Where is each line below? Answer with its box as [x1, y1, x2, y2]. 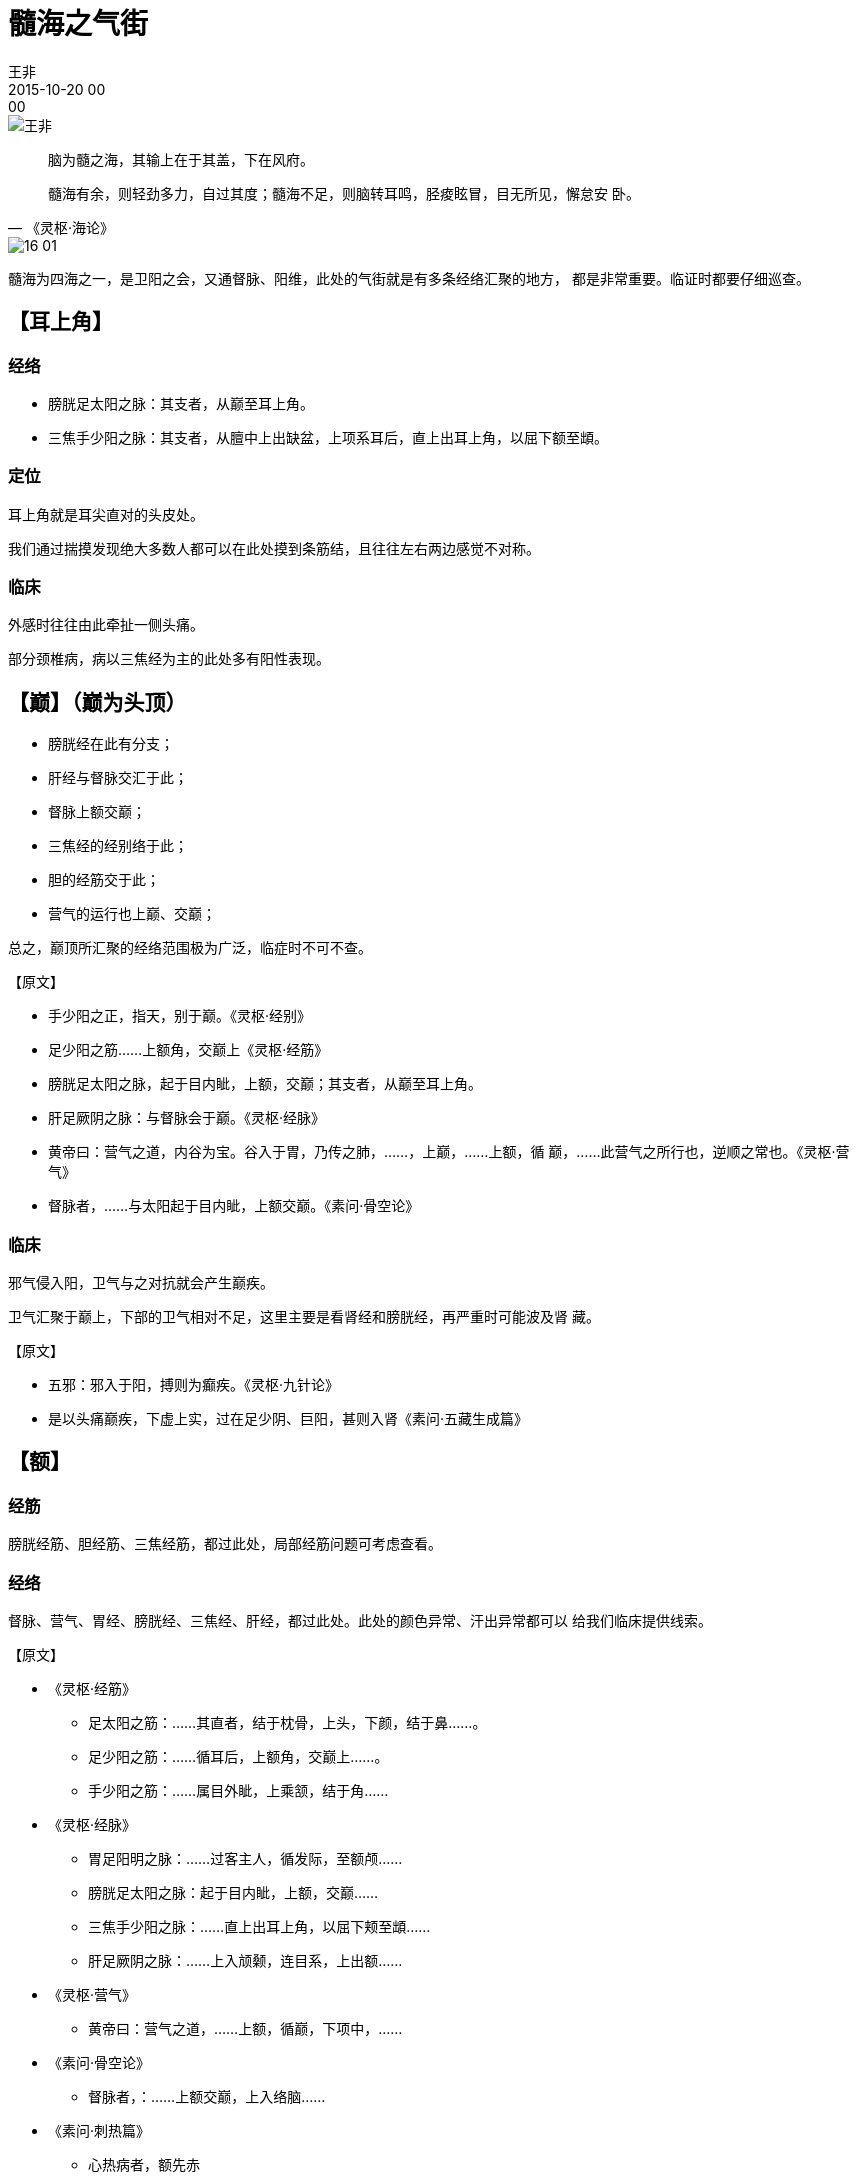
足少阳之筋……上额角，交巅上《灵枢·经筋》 [48, 1041, 329, 1059]
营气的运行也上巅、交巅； [48, 905, 216, 923]
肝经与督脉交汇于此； [48, 769, 188, 787]
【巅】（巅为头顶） [8, 689, 187, 715]
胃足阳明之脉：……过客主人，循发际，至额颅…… [88, 1850, 403, 1868]
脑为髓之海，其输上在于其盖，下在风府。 [48, 150, 314, 168]
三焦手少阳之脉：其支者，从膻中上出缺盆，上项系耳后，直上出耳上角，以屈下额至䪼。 [48, 428, 608, 446]
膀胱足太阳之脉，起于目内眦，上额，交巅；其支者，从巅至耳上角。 [48, 1075, 482, 1093]
